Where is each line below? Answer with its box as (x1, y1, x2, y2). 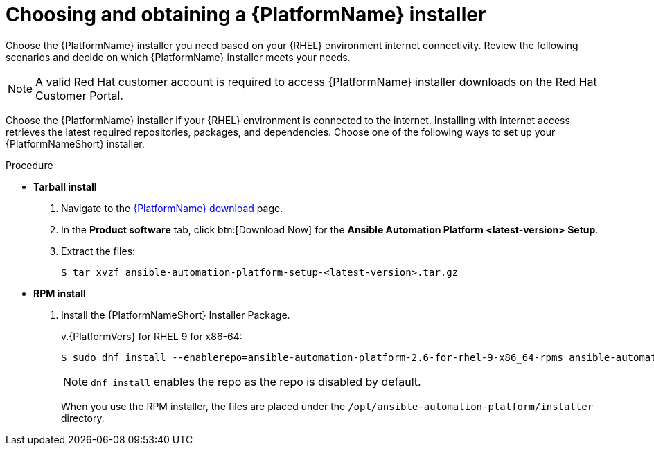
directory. (61, 412, 105, 424)
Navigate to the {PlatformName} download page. (61, 202, 283, 214)
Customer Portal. (35, 88, 123, 103)
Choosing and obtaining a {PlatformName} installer (6, 3, 486, 26)
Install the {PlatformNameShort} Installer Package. (61, 308, 290, 321)
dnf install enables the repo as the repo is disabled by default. (91, 374, 421, 389)
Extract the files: (61, 245, 136, 257)
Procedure (6, 159, 53, 171)
